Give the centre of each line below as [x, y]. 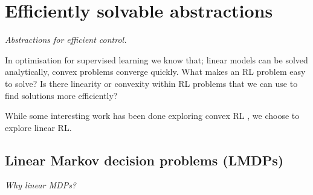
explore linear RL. [38, 127]
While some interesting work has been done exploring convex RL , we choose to [152, 116]
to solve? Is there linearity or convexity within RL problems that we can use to [151, 83]
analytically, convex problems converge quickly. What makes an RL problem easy [155, 72]
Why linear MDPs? [41, 185]
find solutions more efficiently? [61, 95]
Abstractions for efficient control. [66, 40]
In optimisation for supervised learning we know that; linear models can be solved [156, 59]
